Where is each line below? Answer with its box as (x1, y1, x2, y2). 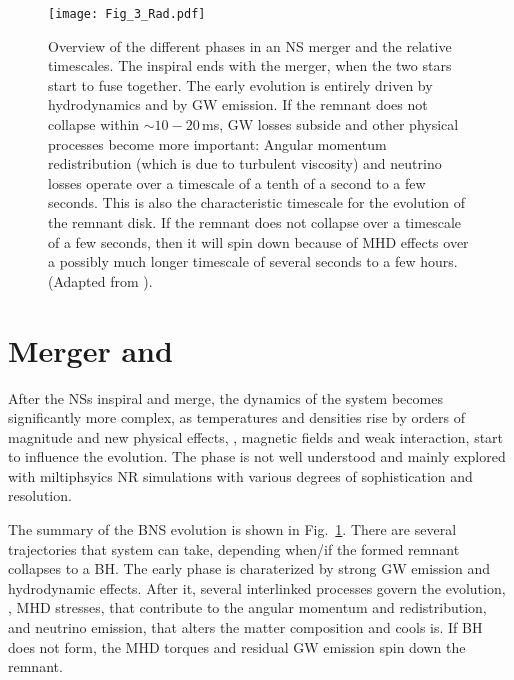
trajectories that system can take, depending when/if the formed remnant (8, 538, 460, 559)
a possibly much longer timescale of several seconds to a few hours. (48, 251, 458, 272)
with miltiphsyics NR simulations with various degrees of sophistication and (8, 465, 473, 486)
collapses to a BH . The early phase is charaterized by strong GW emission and (8, 558, 491, 579)
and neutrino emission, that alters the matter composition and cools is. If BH (8, 617, 483, 638)
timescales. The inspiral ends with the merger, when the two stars (48, 55, 452, 76)
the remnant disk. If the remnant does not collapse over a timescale (48, 212, 461, 232)
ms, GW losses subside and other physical (202, 114, 459, 135)
